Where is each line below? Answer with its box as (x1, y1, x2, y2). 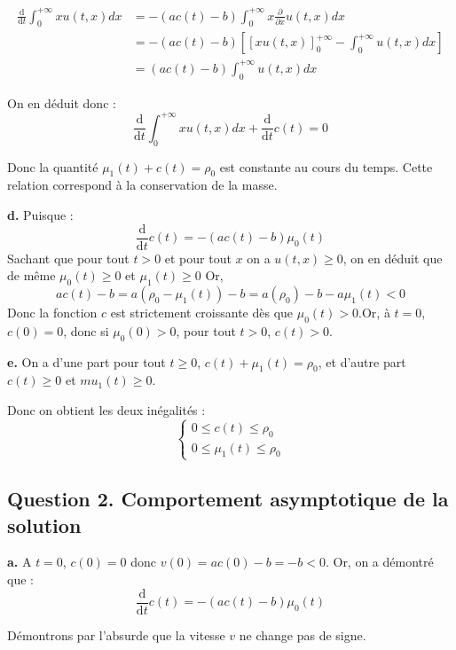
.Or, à (358, 303, 390, 322)
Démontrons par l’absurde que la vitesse (7, 625, 225, 644)
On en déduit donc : (7, 93, 116, 112)
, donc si (63, 321, 109, 340)
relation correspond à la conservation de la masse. (7, 176, 278, 194)
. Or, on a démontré (325, 552, 434, 571)
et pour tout (164, 248, 232, 267)
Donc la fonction (7, 303, 98, 322)
